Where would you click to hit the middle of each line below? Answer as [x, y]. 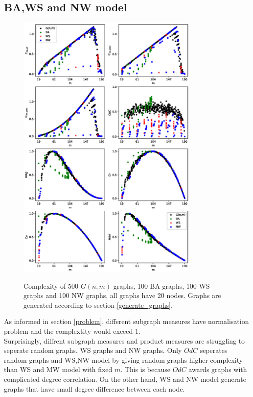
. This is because [145, 369]
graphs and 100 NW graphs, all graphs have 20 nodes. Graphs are [122, 295]
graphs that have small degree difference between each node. [94, 388]
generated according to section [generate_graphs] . [98, 305]
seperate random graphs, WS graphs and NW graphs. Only [93, 350]
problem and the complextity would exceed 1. [72, 331]
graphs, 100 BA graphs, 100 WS [161, 285]
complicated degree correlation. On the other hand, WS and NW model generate [125, 379]
